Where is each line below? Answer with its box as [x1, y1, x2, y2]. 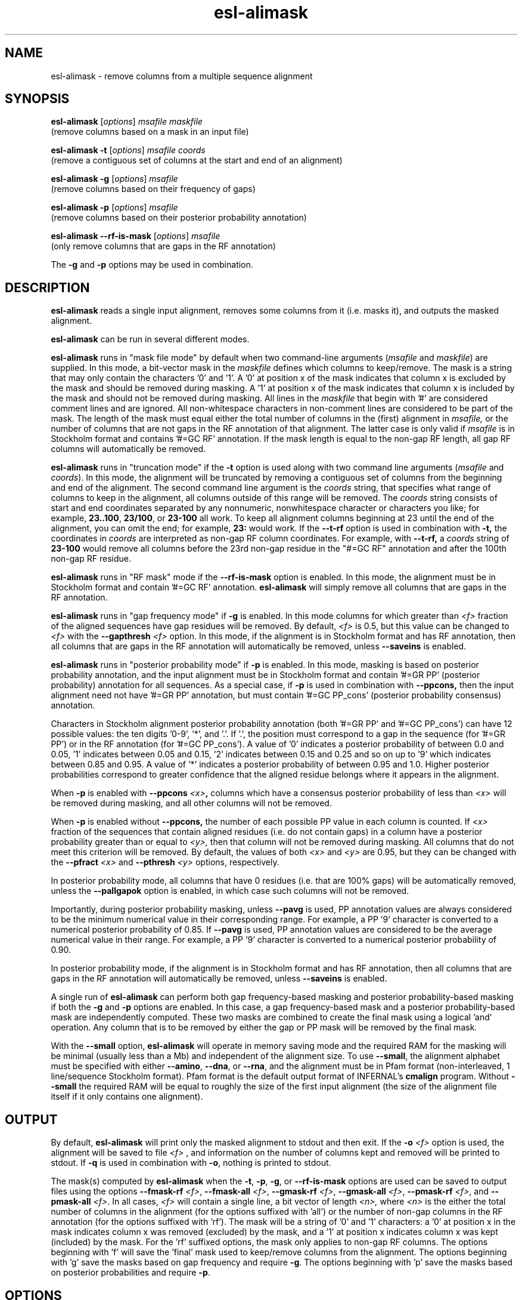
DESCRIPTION [5, 280, 90, 295]
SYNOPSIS [5, 91, 70, 107]
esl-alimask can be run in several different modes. [51, 334, 250, 345]
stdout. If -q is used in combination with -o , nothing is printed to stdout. [51, 1157, 331, 1168]
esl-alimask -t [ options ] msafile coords [51, 145, 206, 156]
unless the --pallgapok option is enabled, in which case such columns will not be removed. [51, 886, 409, 896]
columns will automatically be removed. [51, 444, 206, 454]
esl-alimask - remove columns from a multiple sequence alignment [51, 70, 313, 81]
